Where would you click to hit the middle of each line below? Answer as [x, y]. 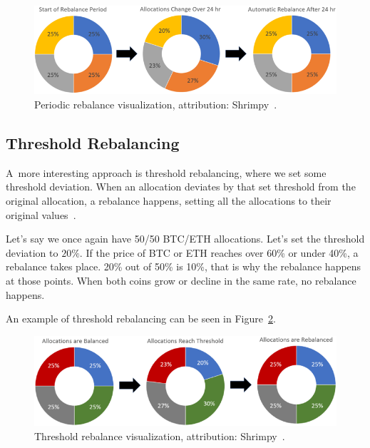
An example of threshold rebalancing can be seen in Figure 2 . [141, 319]
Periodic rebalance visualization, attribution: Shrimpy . [156, 104]
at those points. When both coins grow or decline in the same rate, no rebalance [181, 280]
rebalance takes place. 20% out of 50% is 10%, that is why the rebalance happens [184, 266]
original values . [41, 214]
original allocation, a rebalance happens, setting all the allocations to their [169, 200]
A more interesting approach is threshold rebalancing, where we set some [166, 172]
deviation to [32, 252]
